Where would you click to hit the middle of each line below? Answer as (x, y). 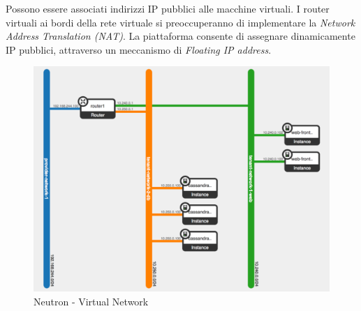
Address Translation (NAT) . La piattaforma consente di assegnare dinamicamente (180, 36)
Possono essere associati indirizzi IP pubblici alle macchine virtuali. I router (168, 8)
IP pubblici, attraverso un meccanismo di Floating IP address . (139, 49)
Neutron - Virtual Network (91, 301)
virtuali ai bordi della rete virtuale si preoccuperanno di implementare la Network (180, 22)
